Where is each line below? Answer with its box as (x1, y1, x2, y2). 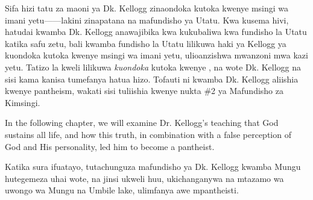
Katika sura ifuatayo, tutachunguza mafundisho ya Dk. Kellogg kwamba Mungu (5, 160, 301, 173)
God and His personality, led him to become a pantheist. (5, 140, 215, 152)
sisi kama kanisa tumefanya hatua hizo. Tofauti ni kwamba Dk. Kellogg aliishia (5, 72, 299, 85)
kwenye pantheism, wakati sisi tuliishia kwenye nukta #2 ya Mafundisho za (5, 84, 283, 97)
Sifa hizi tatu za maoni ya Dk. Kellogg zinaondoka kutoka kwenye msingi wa (5, 2, 289, 14)
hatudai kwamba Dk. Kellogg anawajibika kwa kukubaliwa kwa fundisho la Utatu (5, 25, 307, 38)
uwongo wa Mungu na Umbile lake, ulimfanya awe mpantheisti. (5, 184, 239, 196)
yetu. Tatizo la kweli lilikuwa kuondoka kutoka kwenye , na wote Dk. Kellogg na (5, 60, 302, 73)
